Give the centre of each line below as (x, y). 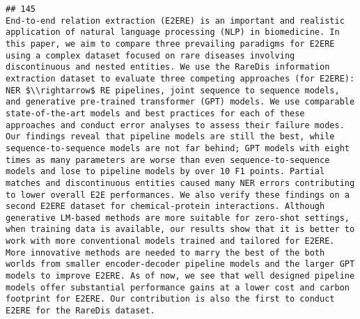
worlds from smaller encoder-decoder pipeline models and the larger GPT (180, 264)
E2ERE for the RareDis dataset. (80, 311)
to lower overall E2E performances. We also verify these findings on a (178, 195)
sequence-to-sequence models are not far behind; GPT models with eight (178, 148)
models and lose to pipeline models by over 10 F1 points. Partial (165, 172)
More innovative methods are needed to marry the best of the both (165, 252)
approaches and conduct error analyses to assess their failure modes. (175, 125)
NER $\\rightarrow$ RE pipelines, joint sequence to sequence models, (173, 90)
